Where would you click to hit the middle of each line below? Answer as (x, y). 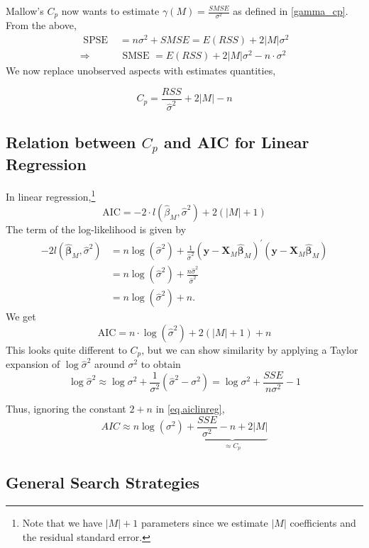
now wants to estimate (110, 11)
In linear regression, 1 (51, 195)
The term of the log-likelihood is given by (96, 229)
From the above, (41, 25)
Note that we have (62, 523)
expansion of (33, 364)
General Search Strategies (103, 482)
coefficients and (323, 523)
